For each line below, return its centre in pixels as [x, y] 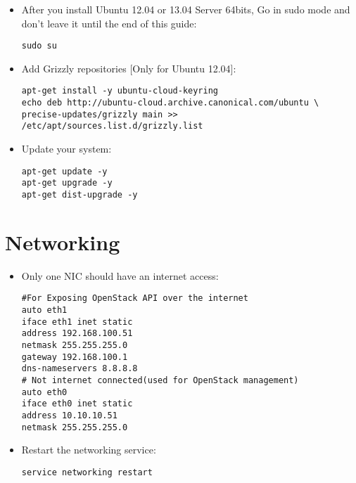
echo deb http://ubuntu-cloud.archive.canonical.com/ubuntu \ [170, 103]
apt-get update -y [64, 171]
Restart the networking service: [89, 450]
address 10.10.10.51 [69, 415]
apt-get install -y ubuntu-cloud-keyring [120, 91]
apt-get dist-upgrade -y [80, 194]
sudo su [39, 46]
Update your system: [66, 149]
